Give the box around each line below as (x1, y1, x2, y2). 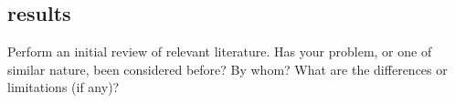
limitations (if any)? (7, 77, 120, 97)
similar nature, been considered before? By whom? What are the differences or (7, 59, 448, 78)
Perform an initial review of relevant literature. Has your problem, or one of (7, 42, 432, 61)
